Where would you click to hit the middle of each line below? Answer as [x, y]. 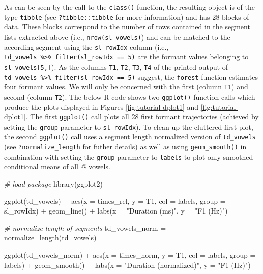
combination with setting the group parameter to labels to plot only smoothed [129, 156]
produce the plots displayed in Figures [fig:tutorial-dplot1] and [101, 106]
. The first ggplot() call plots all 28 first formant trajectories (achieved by [142, 117]
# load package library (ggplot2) [53, 183]
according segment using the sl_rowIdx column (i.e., [86, 47]
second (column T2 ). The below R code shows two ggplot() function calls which [130, 96]
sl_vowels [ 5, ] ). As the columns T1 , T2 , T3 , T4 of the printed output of [116, 66]
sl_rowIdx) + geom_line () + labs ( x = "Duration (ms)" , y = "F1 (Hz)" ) [116, 211]
